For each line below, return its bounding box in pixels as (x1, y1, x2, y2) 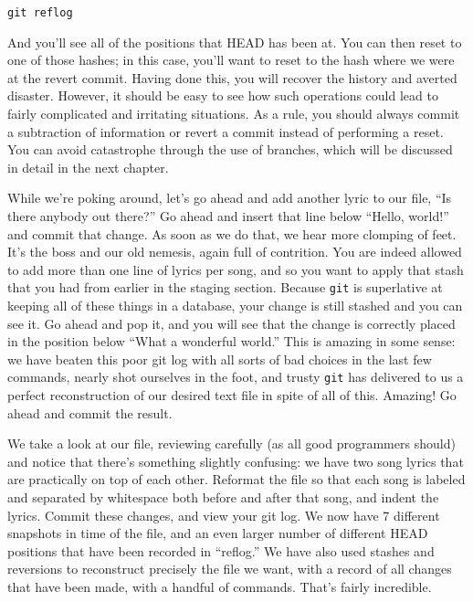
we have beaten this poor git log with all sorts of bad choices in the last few (7, 349, 432, 368)
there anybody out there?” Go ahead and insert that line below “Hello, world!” (7, 206, 449, 225)
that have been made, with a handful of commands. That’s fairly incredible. (7, 577, 432, 596)
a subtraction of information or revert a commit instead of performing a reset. (7, 121, 444, 141)
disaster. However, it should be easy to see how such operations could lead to (7, 86, 438, 105)
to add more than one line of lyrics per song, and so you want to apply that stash (7, 259, 464, 279)
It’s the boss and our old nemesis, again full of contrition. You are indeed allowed (7, 242, 462, 261)
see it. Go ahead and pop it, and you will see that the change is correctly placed (7, 313, 456, 333)
